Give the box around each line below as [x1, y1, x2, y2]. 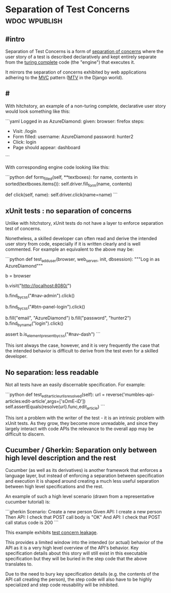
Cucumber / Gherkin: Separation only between [5, 446, 157, 454]
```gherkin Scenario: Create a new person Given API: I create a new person [5, 509, 162, 515]
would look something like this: [5, 108, 70, 114]
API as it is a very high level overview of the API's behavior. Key [5, 545, 139, 551]
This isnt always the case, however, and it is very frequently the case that [5, 342, 160, 348]
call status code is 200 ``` [5, 519, 59, 526]
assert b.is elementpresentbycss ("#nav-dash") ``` [5, 331, 101, 339]
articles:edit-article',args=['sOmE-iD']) [5, 398, 86, 404]
